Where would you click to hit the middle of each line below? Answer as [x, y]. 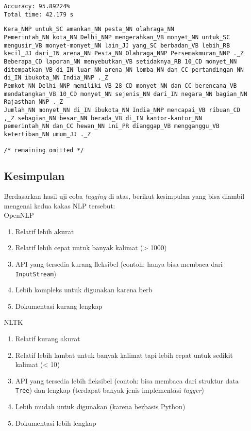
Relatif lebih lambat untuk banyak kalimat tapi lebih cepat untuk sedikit [124, 355]
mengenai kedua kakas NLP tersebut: [59, 205]
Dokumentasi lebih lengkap [56, 423]
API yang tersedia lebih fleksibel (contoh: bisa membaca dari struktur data [127, 380]
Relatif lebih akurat [44, 231]
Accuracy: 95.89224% [37, 6]
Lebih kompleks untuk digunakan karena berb [84, 290]
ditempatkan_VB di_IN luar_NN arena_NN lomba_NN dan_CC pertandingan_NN [124, 70]
